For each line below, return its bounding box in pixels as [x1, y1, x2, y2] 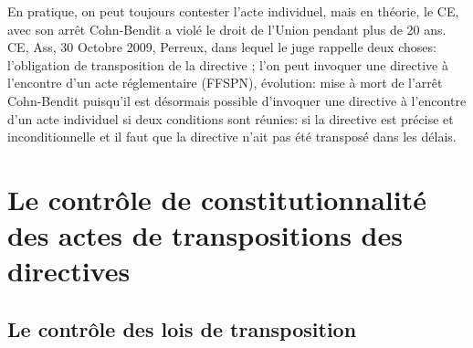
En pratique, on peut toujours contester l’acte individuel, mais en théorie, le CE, [7, 2, 459, 20]
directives [7, 252, 131, 290]
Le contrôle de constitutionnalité [7, 180, 426, 217]
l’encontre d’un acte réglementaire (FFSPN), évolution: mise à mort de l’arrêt [7, 73, 443, 92]
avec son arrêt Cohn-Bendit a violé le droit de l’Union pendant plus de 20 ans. [7, 19, 447, 38]
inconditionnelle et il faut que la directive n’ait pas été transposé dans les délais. [7, 127, 457, 146]
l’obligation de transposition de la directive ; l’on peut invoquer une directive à [7, 55, 448, 74]
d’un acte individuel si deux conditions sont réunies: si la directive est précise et [7, 109, 454, 128]
